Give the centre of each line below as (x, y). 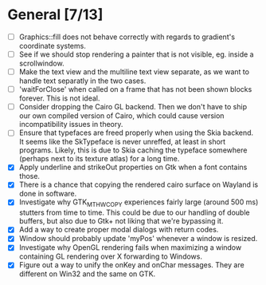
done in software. (48, 194)
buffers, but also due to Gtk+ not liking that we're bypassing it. (121, 221)
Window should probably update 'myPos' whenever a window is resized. (138, 239)
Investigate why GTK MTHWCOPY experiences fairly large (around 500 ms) (139, 203)
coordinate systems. (53, 46)
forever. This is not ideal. (59, 98)
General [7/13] (55, 15)
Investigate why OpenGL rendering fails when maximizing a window (130, 247)
